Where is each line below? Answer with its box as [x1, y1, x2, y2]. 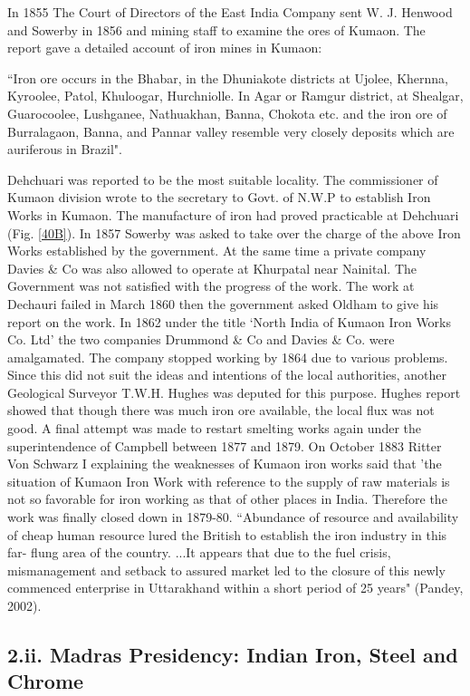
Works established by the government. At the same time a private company [7, 241, 427, 260]
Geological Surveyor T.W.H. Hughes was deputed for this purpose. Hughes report [7, 382, 461, 401]
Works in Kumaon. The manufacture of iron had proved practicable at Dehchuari [7, 205, 459, 224]
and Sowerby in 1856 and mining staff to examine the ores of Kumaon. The [7, 20, 426, 39]
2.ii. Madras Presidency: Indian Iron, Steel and [7, 640, 458, 668]
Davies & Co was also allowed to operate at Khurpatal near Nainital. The [7, 258, 417, 277]
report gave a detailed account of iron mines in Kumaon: [7, 38, 322, 57]
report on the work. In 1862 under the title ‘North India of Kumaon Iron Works [7, 312, 452, 331]
